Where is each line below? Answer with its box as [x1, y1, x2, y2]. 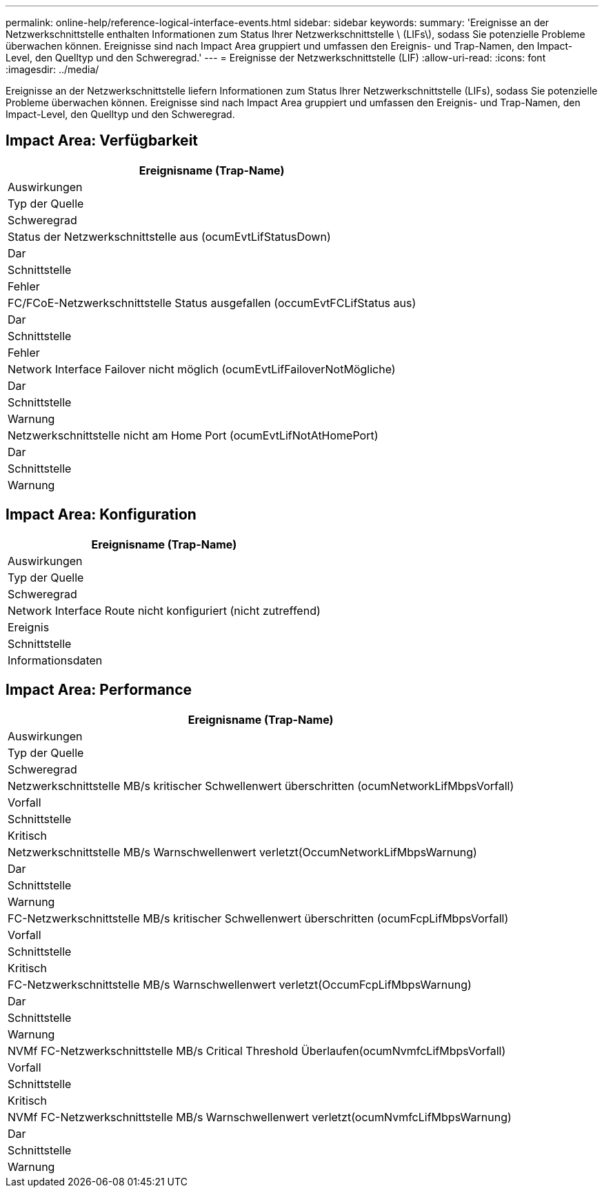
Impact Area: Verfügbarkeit [6, 132, 199, 150]
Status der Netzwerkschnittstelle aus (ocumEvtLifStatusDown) [8, 229, 331, 244]
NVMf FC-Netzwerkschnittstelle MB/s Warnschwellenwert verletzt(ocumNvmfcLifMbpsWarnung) [8, 1110, 512, 1124]
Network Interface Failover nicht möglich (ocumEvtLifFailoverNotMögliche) [8, 362, 396, 376]
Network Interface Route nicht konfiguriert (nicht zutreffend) [8, 603, 321, 618]
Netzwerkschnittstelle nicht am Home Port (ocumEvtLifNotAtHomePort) [8, 428, 379, 442]
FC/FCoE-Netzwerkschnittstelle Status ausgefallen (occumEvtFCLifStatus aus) [8, 295, 416, 310]
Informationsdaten [8, 653, 103, 667]
